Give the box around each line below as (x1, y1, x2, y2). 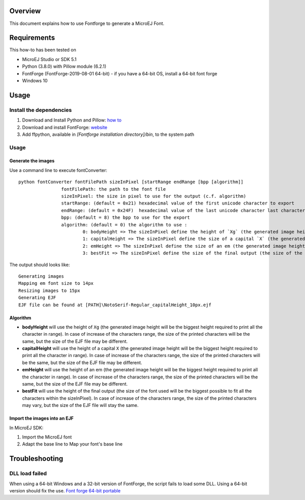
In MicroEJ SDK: (9, 425, 44, 431)
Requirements (9, 34, 55, 42)
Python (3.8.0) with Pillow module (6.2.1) (22, 64, 107, 70)
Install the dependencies (9, 106, 72, 113)
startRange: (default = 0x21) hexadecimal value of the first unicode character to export (61, 200, 295, 206)
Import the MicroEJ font (22, 434, 72, 440)
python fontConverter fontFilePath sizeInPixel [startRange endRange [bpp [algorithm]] (18, 179, 244, 185)
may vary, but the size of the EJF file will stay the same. (22, 402, 139, 408)
